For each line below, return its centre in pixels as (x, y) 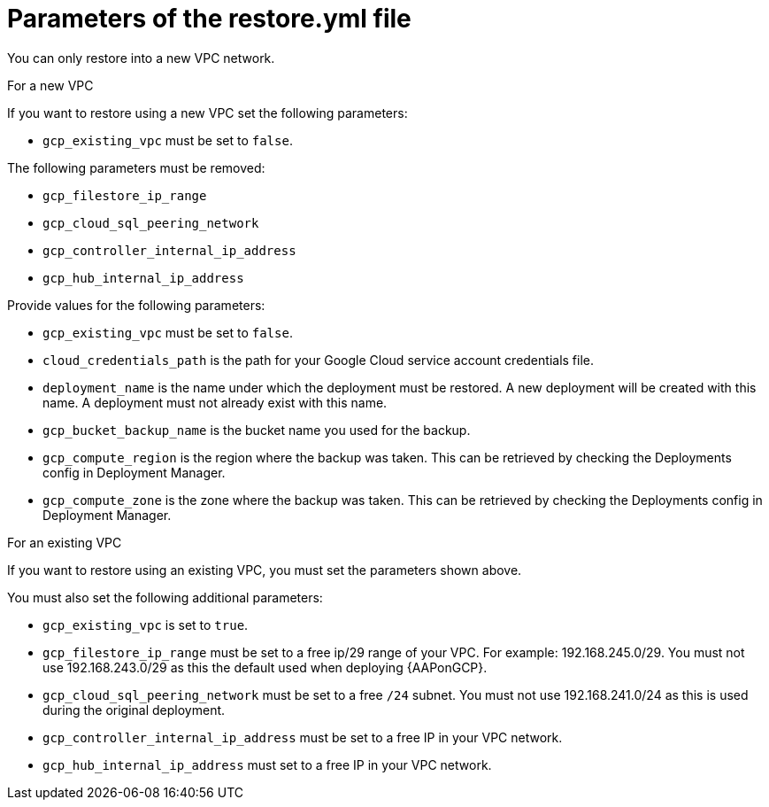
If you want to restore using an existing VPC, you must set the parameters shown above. (265, 570)
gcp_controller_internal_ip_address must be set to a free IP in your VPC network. (303, 737)
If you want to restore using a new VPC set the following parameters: (208, 113)
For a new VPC (50, 85)
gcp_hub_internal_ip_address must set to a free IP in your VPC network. (267, 764)
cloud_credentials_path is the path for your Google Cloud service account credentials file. (319, 360)
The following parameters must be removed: (136, 167)
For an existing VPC (65, 542)
